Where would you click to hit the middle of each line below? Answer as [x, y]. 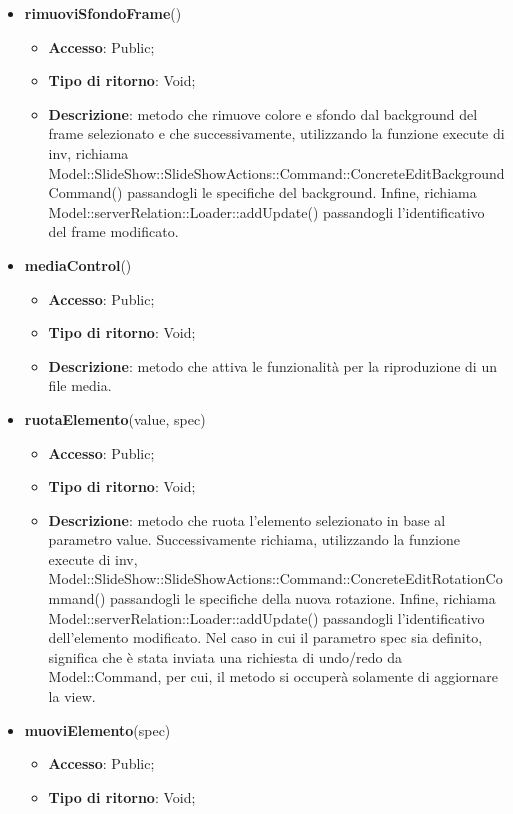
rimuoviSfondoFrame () [103, 13]
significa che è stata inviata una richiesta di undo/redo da [225, 656]
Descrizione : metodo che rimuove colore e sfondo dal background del [263, 113]
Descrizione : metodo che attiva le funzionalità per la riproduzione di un [272, 365]
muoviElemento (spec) [97, 729]
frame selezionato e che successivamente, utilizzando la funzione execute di [276, 133]
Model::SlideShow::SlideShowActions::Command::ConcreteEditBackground [276, 172]
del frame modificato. [113, 231]
